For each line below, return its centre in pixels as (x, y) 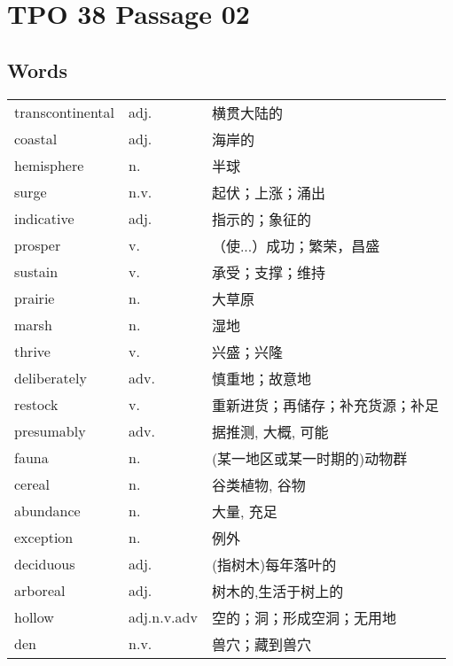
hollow (34, 617)
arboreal (40, 591)
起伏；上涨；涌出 (268, 192)
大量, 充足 (244, 511)
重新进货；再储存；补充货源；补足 (325, 405)
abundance (47, 511)
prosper (38, 245)
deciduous (45, 564)
